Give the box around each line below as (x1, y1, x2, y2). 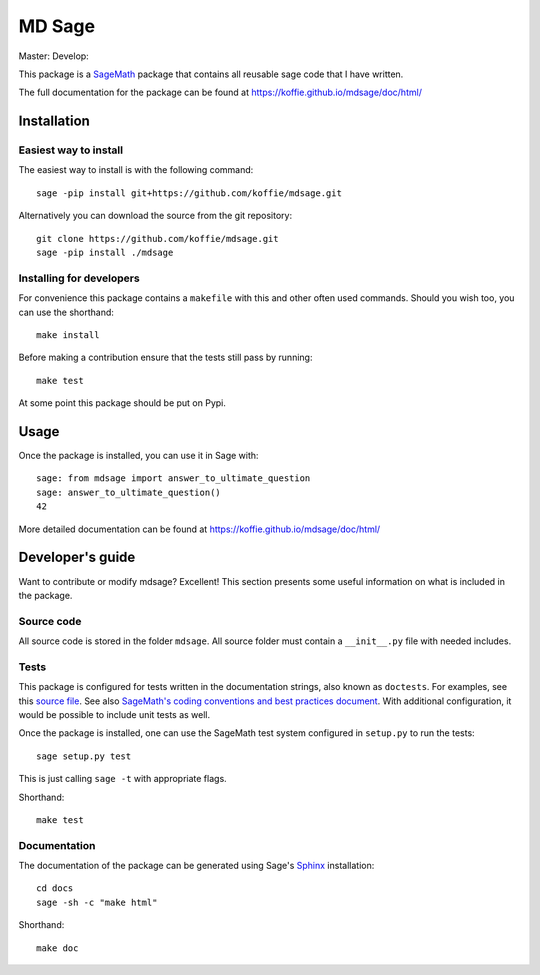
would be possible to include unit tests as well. (18, 708, 211, 720)
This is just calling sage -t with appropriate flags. (18, 773, 227, 785)
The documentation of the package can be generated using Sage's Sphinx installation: (18, 860, 375, 872)
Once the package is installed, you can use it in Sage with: (18, 450, 259, 462)
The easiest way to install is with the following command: (18, 164, 254, 176)
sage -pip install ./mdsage (36, 247, 174, 259)
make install (36, 329, 100, 340)
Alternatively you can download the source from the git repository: (18, 210, 293, 222)
